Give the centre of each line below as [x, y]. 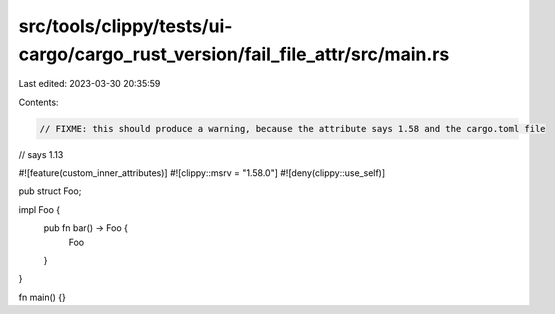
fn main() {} [42, 297]
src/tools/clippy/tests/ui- [125, 26]
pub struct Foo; [50, 191]
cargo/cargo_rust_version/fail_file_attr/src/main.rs [234, 54]
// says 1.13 [41, 154]
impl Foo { [39, 209]
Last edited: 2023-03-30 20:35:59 [89, 84]
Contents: [38, 102]
